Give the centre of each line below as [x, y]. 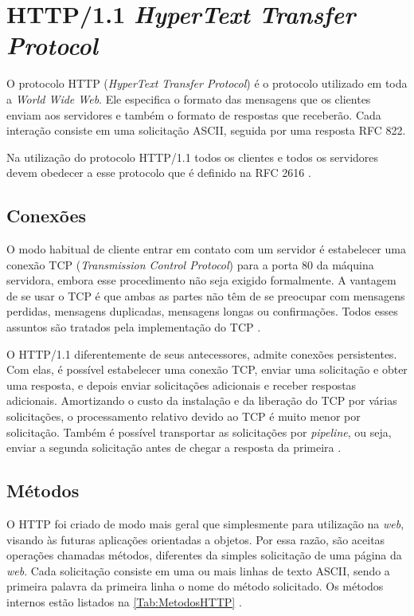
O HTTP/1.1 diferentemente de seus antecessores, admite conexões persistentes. [202, 353]
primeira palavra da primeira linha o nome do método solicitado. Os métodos [195, 586]
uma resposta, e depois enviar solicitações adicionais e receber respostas [182, 385]
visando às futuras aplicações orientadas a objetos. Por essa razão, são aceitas [196, 539]
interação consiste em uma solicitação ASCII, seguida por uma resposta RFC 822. [206, 130]
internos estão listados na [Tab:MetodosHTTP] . [124, 601]
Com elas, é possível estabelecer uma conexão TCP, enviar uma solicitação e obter [207, 369]
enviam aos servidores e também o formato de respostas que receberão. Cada [194, 114]
